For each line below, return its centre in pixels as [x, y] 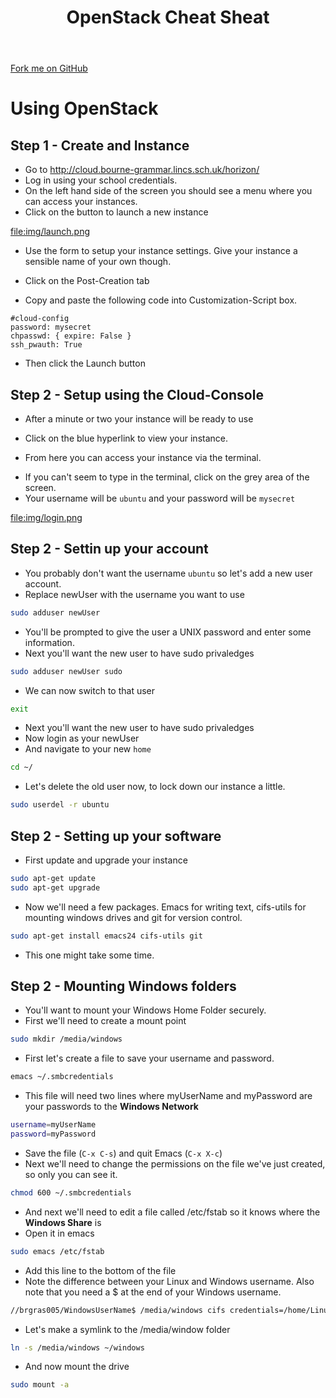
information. [49, 642]
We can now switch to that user [90, 690]
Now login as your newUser [82, 738]
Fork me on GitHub [49, 68]
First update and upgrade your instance [106, 860]
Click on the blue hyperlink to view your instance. [126, 438]
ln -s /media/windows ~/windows [77, 1347]
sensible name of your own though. [98, 262]
